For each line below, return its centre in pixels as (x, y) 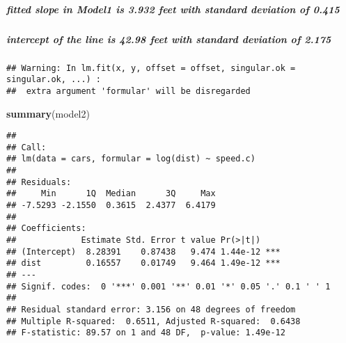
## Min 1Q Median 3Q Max (111, 194)
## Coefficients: (46, 229)
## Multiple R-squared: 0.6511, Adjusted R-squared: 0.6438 (154, 321)
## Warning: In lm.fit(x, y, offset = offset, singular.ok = (151, 68)
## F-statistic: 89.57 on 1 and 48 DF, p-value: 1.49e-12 (146, 333)
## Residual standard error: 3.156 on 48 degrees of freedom (151, 309)
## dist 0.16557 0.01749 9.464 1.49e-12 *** (143, 263)
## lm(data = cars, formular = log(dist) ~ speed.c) (131, 159)
